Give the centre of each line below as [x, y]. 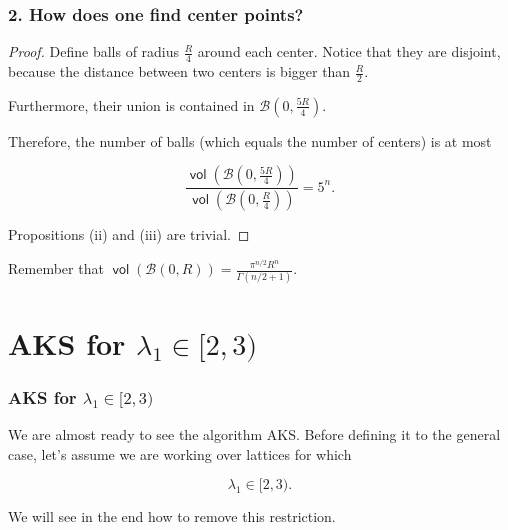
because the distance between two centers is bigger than [179, 71]
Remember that [56, 268]
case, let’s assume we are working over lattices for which [180, 453]
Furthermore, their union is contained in [131, 104]
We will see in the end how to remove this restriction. [172, 516]
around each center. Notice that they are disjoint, [349, 51]
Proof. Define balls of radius [94, 51]
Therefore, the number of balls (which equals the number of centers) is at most [250, 140]
